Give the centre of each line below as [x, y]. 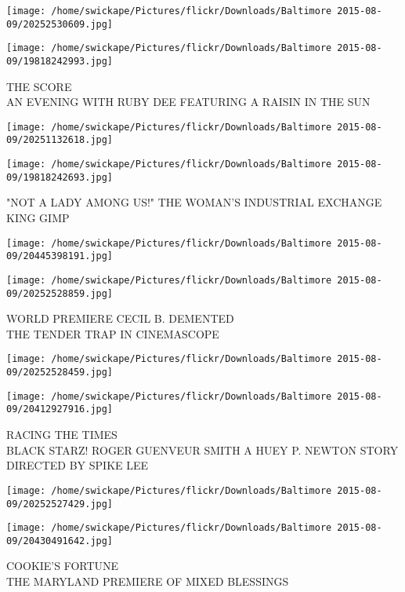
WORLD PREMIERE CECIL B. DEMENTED [120, 318]
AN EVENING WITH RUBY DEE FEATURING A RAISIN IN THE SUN [188, 102]
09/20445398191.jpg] [60, 256]
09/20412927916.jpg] [60, 409]
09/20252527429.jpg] [60, 504]
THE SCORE [39, 86]
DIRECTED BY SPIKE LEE [78, 465]
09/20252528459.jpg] [60, 373]
